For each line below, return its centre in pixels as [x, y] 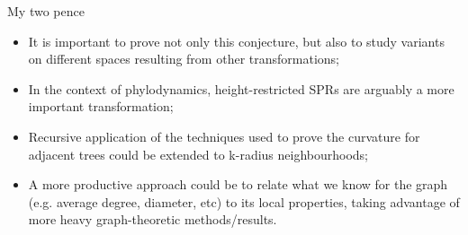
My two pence [46, 11]
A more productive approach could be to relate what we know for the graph [238, 184]
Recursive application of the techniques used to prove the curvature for [224, 136]
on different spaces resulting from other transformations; [184, 59]
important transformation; [101, 106]
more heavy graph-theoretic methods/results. [153, 219]
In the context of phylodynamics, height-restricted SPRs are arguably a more [241, 88]
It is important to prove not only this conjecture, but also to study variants [236, 41]
